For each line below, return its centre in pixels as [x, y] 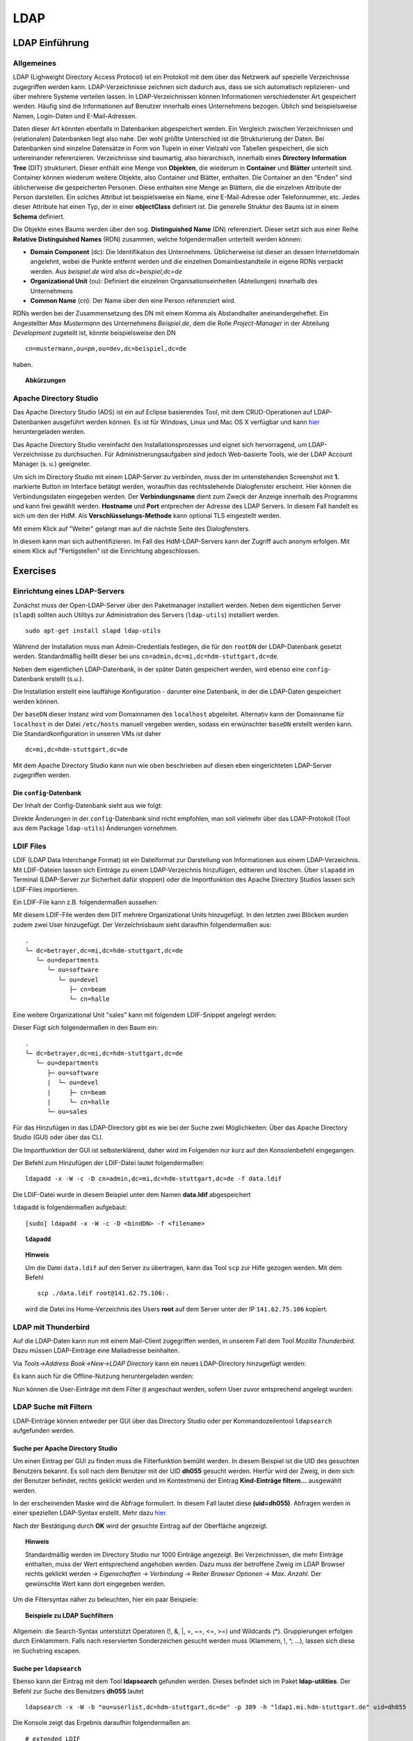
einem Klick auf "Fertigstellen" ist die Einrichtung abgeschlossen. [106, 551]
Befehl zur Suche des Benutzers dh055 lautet [78, 1691]
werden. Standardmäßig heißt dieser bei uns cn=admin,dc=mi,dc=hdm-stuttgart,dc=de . [146, 656]
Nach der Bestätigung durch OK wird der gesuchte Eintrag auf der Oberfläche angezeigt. [140, 1526]
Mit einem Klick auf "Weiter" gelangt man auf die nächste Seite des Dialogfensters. [131, 529]
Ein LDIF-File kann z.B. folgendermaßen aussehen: [86, 902]
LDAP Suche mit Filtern [52, 1407]
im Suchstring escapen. [47, 1650]
